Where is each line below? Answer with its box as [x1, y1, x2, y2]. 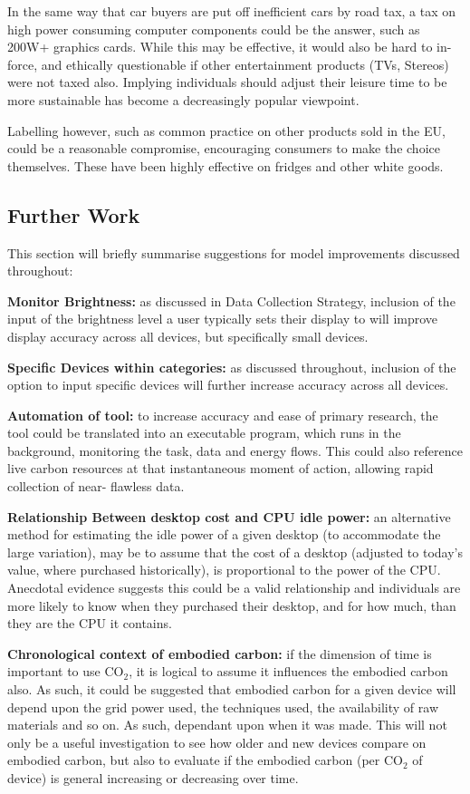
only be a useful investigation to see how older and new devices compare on [7, 732, 427, 751]
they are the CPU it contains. [7, 614, 172, 633]
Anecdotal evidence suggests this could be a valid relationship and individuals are [7, 578, 461, 597]
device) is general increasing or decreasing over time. [7, 768, 299, 787]
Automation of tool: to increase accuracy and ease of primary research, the [7, 405, 438, 424]
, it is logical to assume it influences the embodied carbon [129, 662, 448, 681]
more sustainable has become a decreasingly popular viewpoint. [7, 90, 360, 109]
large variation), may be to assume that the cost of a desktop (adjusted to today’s [7, 542, 463, 561]
